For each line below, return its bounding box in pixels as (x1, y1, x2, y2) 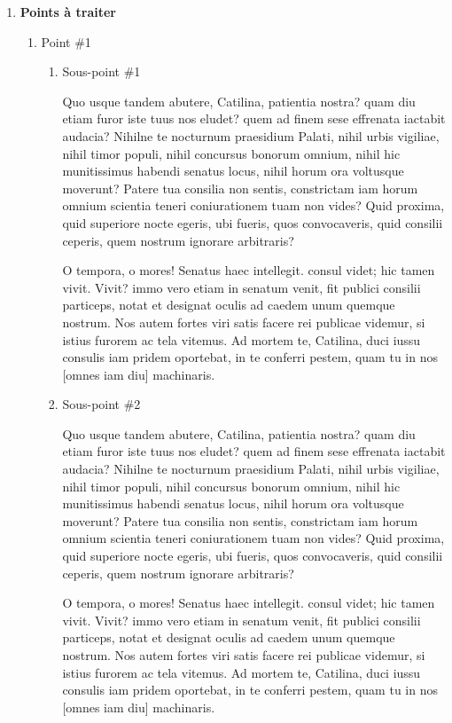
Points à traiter (19, 3, 116, 20)
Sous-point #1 (62, 62, 141, 81)
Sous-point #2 (62, 395, 141, 413)
